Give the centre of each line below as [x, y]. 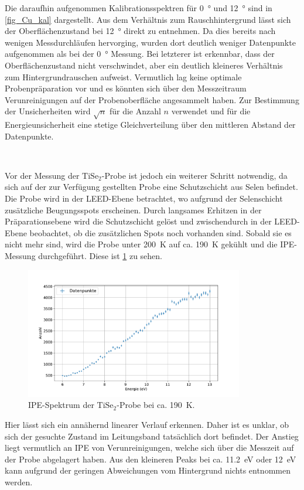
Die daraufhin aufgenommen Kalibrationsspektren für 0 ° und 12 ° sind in [139, 8]
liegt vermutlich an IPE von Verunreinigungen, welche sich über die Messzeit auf [149, 448]
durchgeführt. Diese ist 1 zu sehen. [100, 256]
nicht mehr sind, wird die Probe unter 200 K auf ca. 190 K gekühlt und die [141, 244]
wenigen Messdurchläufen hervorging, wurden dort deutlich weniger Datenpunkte [150, 42]
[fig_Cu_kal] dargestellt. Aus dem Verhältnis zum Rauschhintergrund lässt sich [148, 19]
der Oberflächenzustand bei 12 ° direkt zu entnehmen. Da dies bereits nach [140, 31]
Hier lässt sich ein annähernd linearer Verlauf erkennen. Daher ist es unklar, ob [147, 424]
